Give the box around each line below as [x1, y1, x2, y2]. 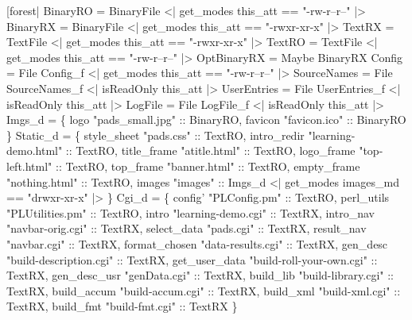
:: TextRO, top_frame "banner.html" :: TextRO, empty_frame [56, 157, 360, 174]
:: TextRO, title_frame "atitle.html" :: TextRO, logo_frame [65, 142, 356, 159]
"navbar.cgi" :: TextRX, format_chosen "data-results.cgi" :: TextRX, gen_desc [6, 235, 388, 252]
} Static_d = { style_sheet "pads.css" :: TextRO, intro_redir [6, 126, 305, 143]
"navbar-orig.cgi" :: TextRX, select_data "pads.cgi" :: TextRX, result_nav [6, 220, 367, 237]
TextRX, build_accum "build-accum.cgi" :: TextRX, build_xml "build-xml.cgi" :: [6, 282, 401, 299]
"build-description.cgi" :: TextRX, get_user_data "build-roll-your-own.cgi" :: [6, 251, 378, 268]
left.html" [6, 157, 52, 174]
